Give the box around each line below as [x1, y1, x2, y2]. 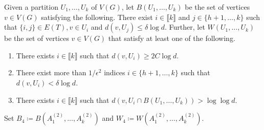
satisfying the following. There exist [41, 11, 153, 22]
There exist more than [16, 67, 86, 78]
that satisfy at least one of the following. [108, 33, 235, 44]
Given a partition [4, 2, 58, 12]
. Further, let [165, 21, 205, 32]
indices [104, 67, 125, 78]
